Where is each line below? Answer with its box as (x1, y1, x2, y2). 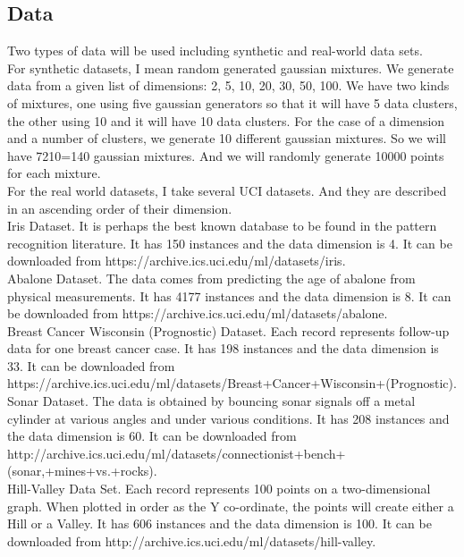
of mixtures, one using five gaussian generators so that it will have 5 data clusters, (7, 93, 458, 112)
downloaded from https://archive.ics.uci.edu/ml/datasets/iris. (7, 251, 346, 270)
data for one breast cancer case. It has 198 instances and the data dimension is (7, 339, 439, 358)
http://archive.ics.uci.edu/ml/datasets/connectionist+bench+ (7, 443, 346, 462)
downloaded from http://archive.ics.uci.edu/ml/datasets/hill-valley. (7, 531, 376, 550)
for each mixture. (7, 164, 101, 182)
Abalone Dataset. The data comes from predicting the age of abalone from (7, 268, 416, 287)
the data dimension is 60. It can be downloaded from (7, 426, 297, 445)
